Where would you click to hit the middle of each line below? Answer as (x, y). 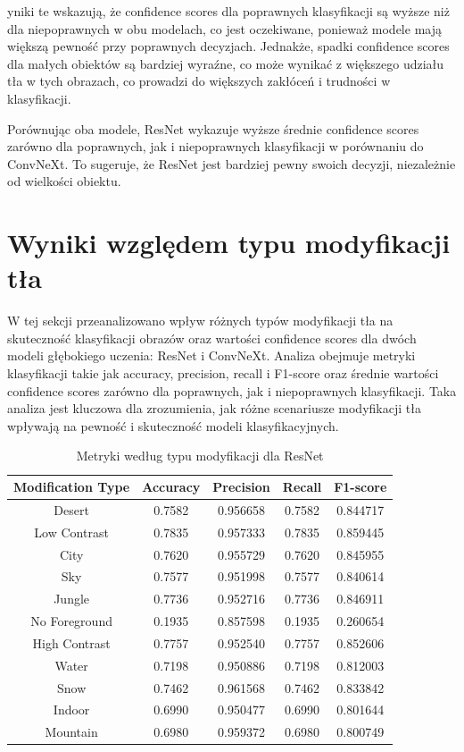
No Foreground (71, 621)
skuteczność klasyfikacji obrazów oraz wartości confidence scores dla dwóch (212, 338)
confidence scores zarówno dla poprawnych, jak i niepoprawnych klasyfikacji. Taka (232, 390)
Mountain (71, 732)
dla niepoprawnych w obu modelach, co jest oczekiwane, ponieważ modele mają (224, 28)
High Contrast (71, 642)
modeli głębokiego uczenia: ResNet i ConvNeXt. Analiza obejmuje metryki (211, 355)
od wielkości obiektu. (64, 181)
